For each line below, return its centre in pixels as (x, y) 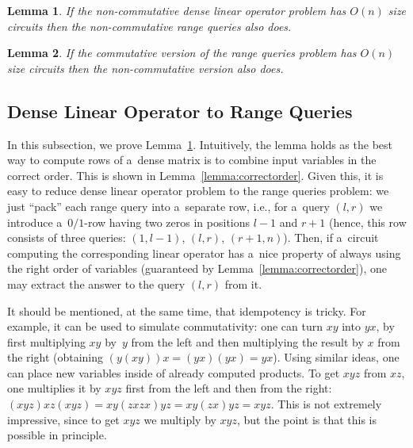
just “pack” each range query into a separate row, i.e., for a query (168, 206)
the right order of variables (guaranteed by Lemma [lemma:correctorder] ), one (197, 268)
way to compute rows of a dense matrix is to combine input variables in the (192, 160)
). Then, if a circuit (331, 237)
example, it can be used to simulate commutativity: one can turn (165, 326)
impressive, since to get (63, 419)
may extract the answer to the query (96, 283)
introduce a (35, 222)
